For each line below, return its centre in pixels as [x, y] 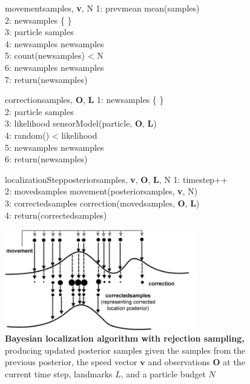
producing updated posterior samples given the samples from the [125, 350]
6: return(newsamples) [46, 159]
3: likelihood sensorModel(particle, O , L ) [81, 123]
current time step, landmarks [59, 374]
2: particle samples [39, 111]
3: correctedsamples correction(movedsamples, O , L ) [102, 203]
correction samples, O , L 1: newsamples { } [84, 100]
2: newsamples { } [38, 20]
